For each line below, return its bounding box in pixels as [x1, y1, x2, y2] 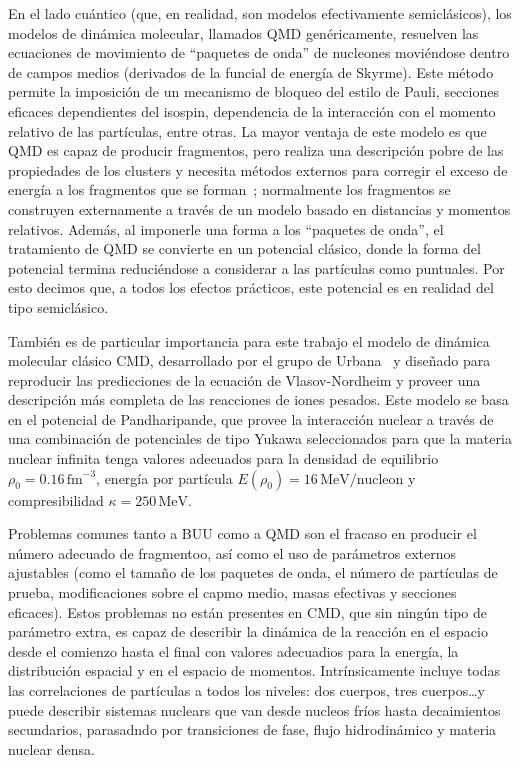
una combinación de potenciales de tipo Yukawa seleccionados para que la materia [8, 428, 512, 449]
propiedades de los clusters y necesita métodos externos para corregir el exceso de [8, 159, 508, 180]
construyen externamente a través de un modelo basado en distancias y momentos [8, 198, 511, 219]
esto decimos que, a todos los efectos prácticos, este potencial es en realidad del [8, 277, 494, 298]
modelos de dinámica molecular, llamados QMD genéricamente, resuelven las [8, 22, 479, 43]
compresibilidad [8, 489, 104, 510]
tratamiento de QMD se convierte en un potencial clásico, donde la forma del [8, 238, 481, 259]
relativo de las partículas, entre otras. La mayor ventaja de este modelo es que [8, 120, 487, 141]
